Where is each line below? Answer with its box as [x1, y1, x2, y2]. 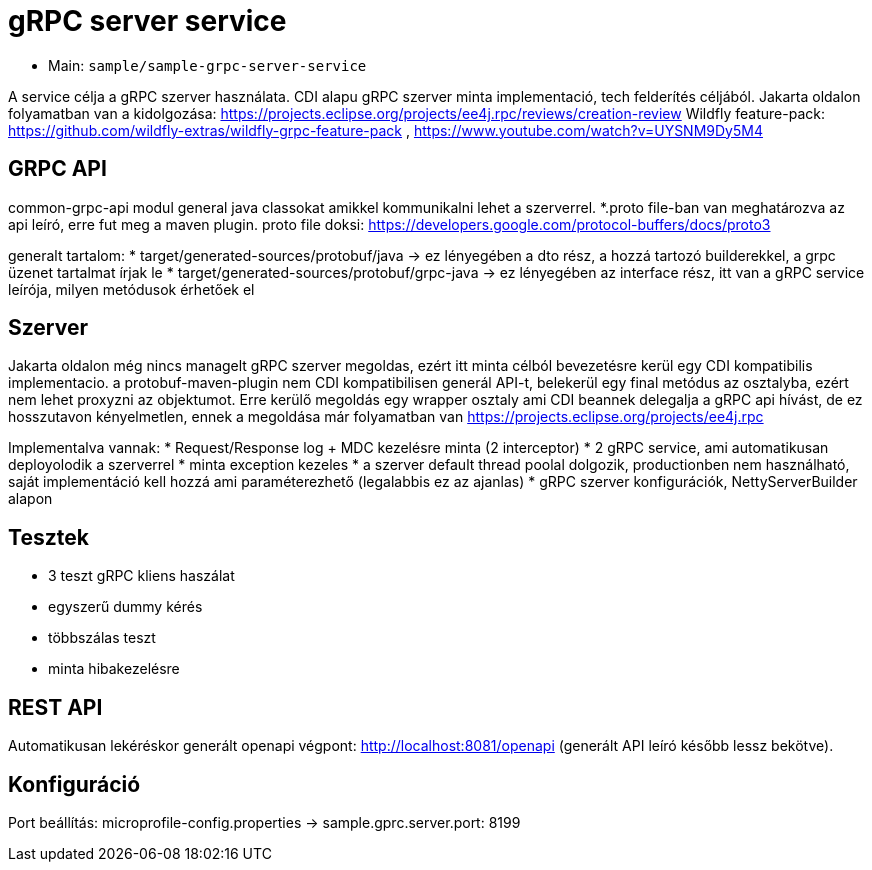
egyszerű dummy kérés [48, 598, 203, 616]
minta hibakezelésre [48, 660, 180, 678]
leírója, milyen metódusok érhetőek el [8, 280, 255, 298]
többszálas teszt [48, 629, 156, 647]
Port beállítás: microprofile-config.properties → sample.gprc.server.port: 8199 [8, 813, 521, 831]
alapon [8, 490, 53, 508]
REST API [8, 694, 103, 720]
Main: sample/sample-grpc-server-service [48, 56, 367, 74]
